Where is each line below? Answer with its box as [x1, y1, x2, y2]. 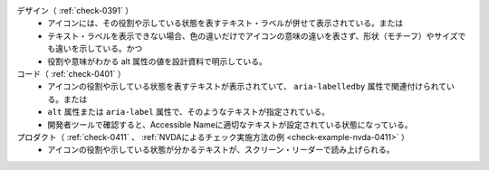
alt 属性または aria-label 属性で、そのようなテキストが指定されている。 [47, 107, 331, 118]
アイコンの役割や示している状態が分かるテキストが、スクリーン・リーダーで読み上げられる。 [47, 145, 395, 156]
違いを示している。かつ [54, 43, 143, 54]
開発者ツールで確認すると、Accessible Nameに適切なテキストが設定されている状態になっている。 [47, 118, 413, 130]
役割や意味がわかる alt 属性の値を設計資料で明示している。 [47, 55, 267, 67]
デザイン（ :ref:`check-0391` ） [16, 5, 134, 15]
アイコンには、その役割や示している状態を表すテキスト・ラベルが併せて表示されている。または [47, 18, 404, 29]
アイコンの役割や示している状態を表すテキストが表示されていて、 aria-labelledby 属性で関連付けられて [47, 81, 447, 92]
